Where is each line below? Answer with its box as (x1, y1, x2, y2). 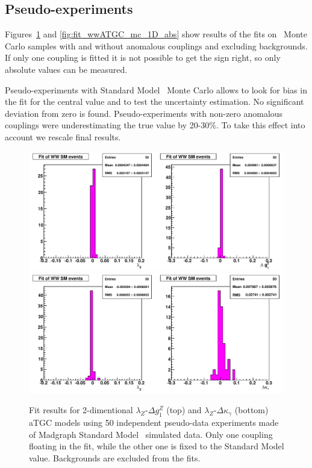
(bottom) (234, 404, 269, 416)
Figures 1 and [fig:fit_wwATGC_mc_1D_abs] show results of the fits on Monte (5, 28, 307, 40)
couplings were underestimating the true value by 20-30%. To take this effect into (5, 119, 305, 131)
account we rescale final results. (5, 130, 121, 143)
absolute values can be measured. (5, 63, 128, 75)
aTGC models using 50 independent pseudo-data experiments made (29, 416, 279, 429)
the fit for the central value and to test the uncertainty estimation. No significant (5, 95, 304, 108)
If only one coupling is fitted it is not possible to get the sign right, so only (5, 51, 281, 64)
